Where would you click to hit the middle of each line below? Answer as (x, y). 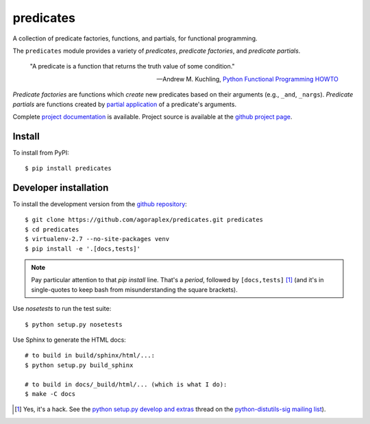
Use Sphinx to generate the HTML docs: (69, 340)
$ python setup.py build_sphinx (79, 365)
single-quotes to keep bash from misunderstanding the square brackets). (134, 289)
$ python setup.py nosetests (74, 324)
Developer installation (61, 188)
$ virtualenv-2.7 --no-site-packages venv (97, 239)
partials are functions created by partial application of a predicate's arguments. (124, 104)
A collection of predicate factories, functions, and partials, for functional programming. (135, 38)
